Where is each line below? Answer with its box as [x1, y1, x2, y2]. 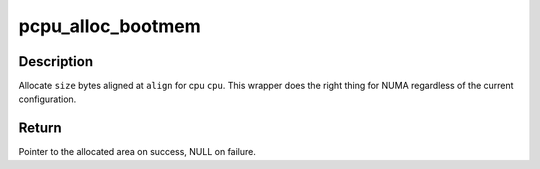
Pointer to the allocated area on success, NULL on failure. [18, 146, 257, 158]
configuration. [18, 93, 77, 105]
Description [18, 53, 94, 70]
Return [18, 120, 62, 137]
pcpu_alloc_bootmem [18, 15, 201, 37]
